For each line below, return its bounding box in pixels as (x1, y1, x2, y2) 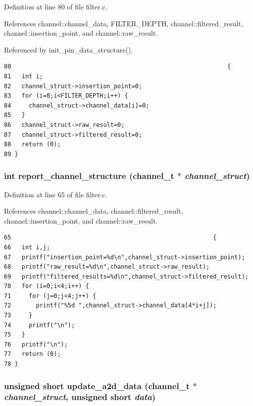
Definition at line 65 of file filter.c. (4, 189, 107, 199)
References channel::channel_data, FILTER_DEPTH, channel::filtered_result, (4, 18, 243, 28)
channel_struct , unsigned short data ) (4, 391, 156, 403)
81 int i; (4, 72, 43, 80)
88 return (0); (4, 141, 61, 148)
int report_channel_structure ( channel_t (4, 170, 174, 182)
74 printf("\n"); (4, 321, 75, 329)
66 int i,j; (4, 243, 51, 251)
